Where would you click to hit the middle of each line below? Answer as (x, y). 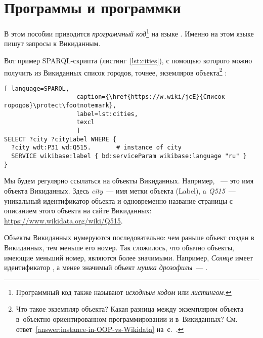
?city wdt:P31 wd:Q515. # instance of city (96, 148)
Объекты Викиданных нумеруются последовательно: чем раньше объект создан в (129, 237)
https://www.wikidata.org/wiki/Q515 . (63, 220)
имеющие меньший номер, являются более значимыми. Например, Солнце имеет (128, 257)
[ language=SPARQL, (37, 88)
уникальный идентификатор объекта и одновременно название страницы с (118, 200)
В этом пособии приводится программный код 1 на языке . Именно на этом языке (129, 33)
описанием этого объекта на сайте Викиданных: (78, 211)
